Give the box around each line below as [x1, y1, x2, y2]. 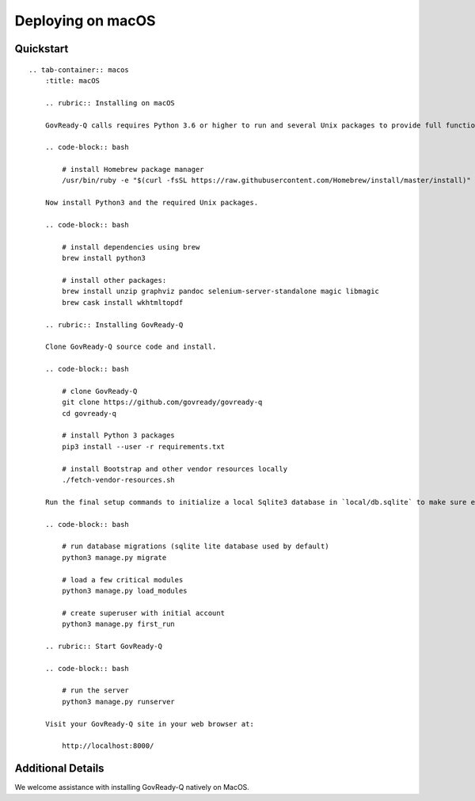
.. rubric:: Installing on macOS [44, 98, 176, 107]
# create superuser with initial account [62, 608, 226, 617]
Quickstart [14, 42, 69, 55]
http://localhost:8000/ [62, 742, 154, 750]
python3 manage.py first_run [62, 620, 176, 629]
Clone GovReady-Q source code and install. [44, 342, 217, 352]
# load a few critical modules [62, 575, 184, 584]
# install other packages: [62, 276, 167, 284]
